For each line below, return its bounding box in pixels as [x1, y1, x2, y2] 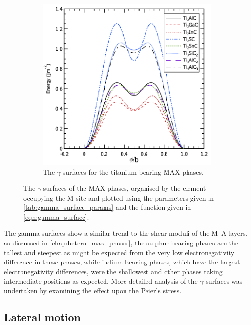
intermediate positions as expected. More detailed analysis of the [4, 276, 198, 286]
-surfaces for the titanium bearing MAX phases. [61, 166, 204, 177]
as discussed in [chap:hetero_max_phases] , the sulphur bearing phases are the [4, 238, 238, 248]
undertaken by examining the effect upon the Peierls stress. [4, 285, 182, 296]
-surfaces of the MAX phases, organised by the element [41, 183, 206, 193]
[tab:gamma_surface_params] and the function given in [23, 202, 191, 212]
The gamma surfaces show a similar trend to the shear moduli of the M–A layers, [4, 228, 248, 238]
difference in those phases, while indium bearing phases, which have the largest [4, 257, 240, 267]
